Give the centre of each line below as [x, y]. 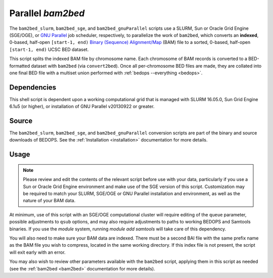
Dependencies [33, 87]
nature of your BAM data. [49, 201]
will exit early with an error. [37, 252]
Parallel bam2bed [47, 13]
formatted [20, 66]
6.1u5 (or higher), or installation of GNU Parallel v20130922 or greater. [82, 107]
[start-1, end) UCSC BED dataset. [49, 49]
